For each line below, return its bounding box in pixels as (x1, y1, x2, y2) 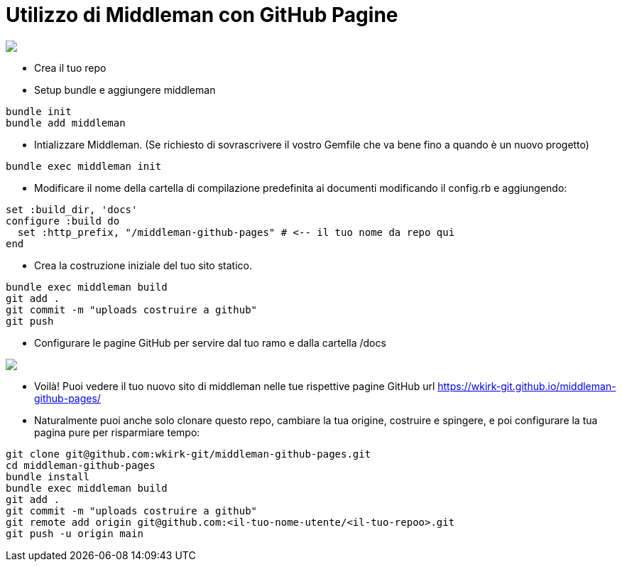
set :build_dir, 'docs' (6, 203, 138, 215)
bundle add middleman (6, 117, 126, 129)
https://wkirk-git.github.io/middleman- (437, 379, 616, 392)
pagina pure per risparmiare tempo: (34, 426, 200, 438)
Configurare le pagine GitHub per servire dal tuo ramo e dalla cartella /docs (34, 336, 386, 349)
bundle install (6, 470, 90, 482)
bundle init (6, 105, 72, 117)
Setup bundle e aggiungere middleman (34, 83, 216, 96)
